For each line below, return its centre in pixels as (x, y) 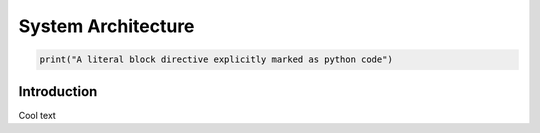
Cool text (37, 115)
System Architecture (106, 26)
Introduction (58, 91)
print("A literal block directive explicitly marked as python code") (216, 59)
